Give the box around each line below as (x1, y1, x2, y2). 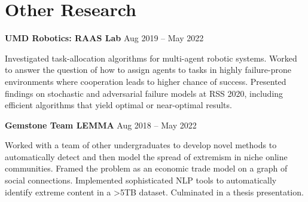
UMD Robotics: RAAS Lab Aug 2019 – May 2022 (5, 32, 204, 44)
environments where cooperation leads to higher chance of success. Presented (5, 75, 286, 87)
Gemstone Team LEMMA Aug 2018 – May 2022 (5, 118, 197, 131)
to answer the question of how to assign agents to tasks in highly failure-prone (5, 63, 291, 76)
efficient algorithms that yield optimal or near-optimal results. (5, 99, 232, 111)
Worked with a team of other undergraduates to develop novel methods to (5, 139, 277, 151)
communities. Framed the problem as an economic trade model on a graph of (5, 162, 288, 175)
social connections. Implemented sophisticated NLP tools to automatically (5, 174, 277, 186)
